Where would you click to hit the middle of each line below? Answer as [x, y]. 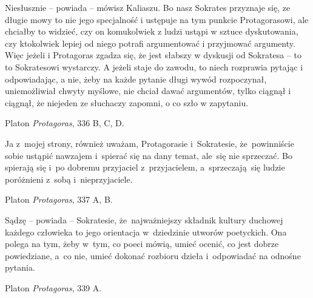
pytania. [20, 267]
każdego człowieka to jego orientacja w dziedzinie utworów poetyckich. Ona [146, 232]
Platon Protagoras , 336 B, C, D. [65, 123]
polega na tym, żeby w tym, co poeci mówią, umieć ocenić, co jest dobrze [142, 244]
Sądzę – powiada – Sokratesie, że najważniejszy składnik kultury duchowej [144, 219]
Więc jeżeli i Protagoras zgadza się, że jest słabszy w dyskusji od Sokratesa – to [153, 55]
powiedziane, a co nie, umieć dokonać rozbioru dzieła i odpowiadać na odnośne [153, 255]
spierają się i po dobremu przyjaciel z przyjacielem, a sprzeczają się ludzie [145, 167]
